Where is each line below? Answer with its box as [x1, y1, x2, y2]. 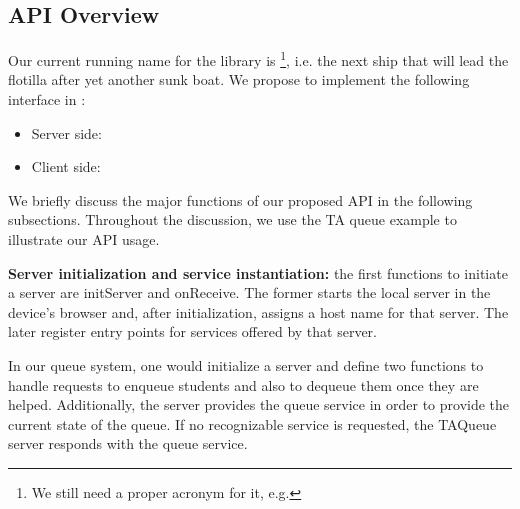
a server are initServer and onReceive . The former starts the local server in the [8, 282, 491, 303]
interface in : [8, 89, 86, 110]
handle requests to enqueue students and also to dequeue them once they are [8, 374, 479, 395]
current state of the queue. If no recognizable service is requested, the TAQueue [8, 413, 497, 434]
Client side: [31, 156, 101, 177]
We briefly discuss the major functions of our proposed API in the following [8, 189, 473, 210]
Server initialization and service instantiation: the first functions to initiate [8, 262, 508, 283]
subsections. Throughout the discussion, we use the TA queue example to [8, 209, 457, 230]
